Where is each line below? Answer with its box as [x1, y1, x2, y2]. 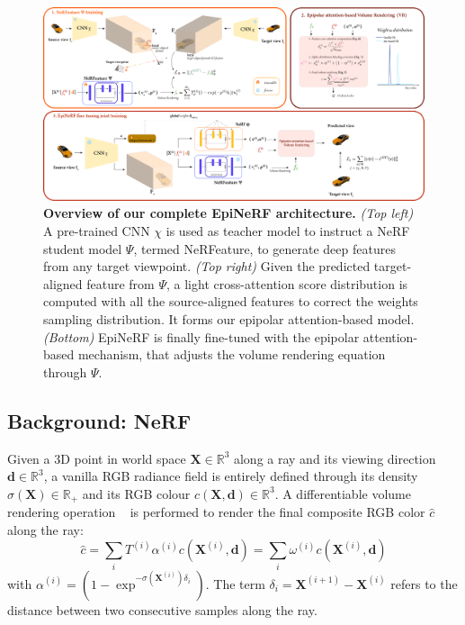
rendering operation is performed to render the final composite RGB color [7, 503, 425, 521]
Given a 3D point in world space [7, 448, 186, 467]
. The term [205, 574, 265, 593]
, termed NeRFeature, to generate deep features [133, 239, 396, 258]
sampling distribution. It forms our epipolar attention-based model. [43, 310, 415, 329]
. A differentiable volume [274, 484, 411, 503]
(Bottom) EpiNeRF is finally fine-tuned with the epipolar [43, 327, 360, 346]
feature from [86, 274, 155, 293]
